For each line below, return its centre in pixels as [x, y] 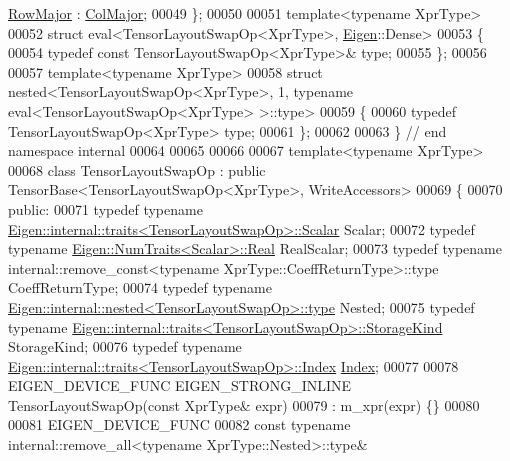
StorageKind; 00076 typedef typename [125, 346]
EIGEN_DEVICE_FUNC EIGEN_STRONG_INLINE [180, 385]
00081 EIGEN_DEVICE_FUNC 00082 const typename [179, 424]
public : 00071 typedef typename [105, 208]
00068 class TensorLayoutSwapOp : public [137, 169]
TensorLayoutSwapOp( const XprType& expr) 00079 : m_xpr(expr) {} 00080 [244, 404]
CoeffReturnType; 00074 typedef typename [140, 287]
